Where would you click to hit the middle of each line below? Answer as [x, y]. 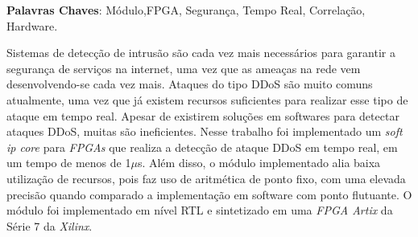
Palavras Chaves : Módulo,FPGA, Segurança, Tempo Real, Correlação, [186, 10]
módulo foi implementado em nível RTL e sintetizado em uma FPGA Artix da [200, 210]
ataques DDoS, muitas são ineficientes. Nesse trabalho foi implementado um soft [205, 131]
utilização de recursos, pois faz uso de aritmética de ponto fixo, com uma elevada [206, 178]
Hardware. [32, 25]
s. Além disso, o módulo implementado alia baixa [259, 163]
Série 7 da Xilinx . [50, 225]
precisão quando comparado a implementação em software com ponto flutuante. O [209, 194]
